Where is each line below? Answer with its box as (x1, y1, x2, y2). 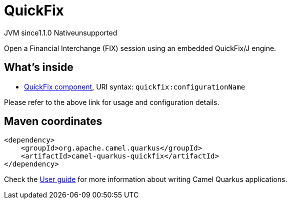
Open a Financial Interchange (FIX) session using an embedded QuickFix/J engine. (4, 43, 276, 52)
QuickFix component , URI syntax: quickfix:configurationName (24, 82, 245, 91)
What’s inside (4, 61, 73, 74)
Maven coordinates (4, 115, 102, 128)
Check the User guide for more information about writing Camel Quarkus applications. (4, 175, 287, 184)
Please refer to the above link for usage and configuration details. (4, 97, 219, 106)
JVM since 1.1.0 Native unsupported (4, 28, 117, 37)
